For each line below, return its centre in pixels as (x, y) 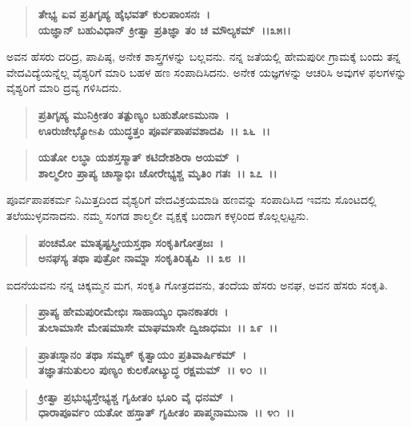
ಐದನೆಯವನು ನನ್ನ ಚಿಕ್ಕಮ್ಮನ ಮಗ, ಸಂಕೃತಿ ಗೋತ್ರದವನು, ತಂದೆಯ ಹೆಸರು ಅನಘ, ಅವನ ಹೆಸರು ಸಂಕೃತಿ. (198, 284)
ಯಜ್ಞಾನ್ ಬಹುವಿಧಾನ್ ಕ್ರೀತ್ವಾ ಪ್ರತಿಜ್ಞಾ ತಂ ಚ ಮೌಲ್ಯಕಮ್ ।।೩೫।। (164, 29)
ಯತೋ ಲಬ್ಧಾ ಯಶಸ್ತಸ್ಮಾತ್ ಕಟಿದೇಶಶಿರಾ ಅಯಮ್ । (139, 157)
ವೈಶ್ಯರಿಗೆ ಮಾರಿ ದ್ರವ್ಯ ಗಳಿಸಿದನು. (64, 88)
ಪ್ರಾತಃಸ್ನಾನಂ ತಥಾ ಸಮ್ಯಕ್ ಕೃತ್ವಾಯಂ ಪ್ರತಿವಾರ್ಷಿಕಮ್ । (142, 354)
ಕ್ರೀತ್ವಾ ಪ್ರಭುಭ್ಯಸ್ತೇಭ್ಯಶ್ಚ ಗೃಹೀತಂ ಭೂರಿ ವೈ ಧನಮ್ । (136, 396)
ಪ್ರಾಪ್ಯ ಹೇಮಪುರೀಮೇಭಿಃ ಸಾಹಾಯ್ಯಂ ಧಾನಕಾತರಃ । (133, 311)
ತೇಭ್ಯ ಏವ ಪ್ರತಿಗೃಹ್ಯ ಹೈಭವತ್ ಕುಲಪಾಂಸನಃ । (124, 14)
